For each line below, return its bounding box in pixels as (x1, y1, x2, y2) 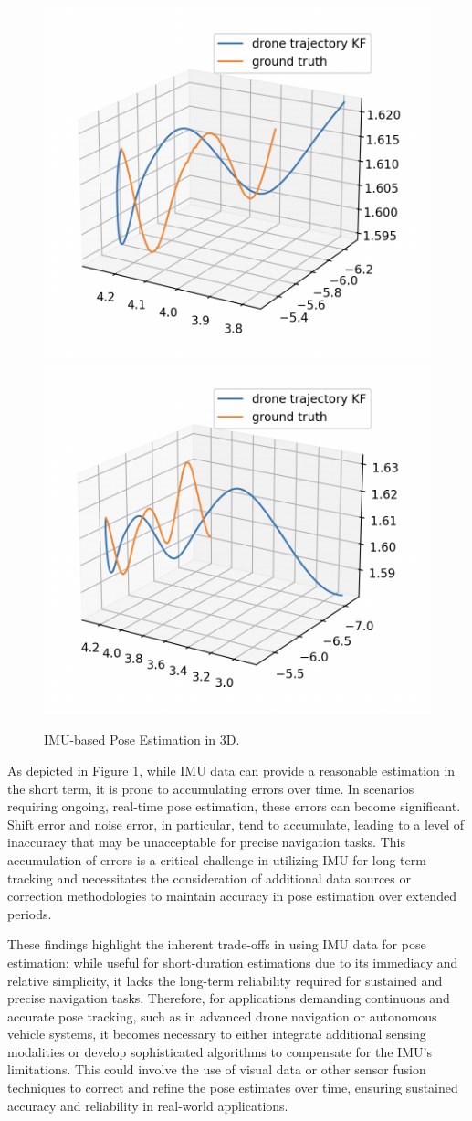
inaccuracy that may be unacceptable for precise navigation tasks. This (7, 832, 405, 851)
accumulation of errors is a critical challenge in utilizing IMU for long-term (7, 850, 426, 869)
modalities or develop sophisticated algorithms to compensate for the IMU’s (7, 1042, 432, 1061)
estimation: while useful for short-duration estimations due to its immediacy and (7, 952, 458, 971)
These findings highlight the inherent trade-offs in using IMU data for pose (7, 935, 426, 954)
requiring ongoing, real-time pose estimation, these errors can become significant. (7, 797, 461, 816)
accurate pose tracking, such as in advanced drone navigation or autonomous (7, 1006, 437, 1025)
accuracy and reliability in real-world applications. (7, 1095, 288, 1115)
